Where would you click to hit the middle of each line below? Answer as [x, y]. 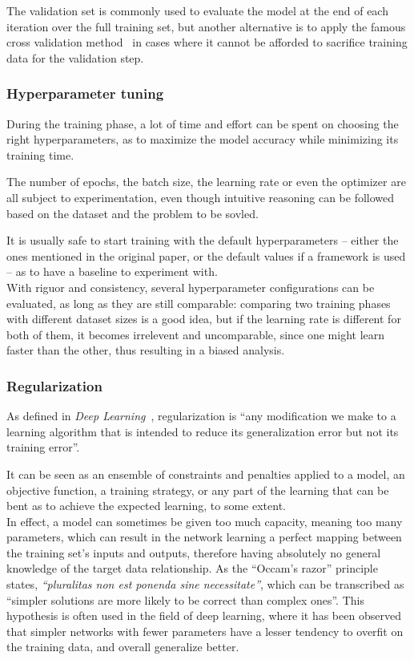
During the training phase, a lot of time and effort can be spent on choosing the [203, 123]
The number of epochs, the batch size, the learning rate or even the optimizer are [206, 182]
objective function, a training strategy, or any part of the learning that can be [198, 490]
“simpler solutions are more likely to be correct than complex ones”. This [185, 599]
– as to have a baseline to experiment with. [112, 271]
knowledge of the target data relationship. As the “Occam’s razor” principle [192, 568]
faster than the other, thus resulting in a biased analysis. [146, 350]
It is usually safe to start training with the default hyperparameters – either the [203, 240]
